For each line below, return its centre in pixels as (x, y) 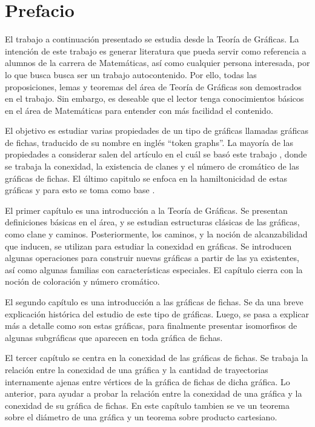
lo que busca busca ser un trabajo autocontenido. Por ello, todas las (131, 74)
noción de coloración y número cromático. (82, 281)
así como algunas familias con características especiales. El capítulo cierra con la (154, 269)
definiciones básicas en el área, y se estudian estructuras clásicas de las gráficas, (152, 222)
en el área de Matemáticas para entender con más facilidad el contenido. (139, 110)
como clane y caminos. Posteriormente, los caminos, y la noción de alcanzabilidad (156, 234)
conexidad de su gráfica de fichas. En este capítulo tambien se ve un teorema (147, 405)
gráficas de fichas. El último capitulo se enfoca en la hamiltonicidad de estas (146, 178)
